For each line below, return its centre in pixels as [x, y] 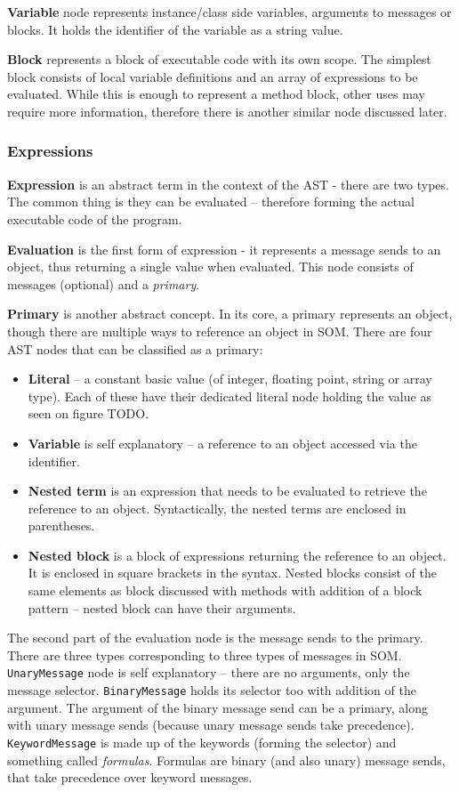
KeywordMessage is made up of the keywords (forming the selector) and [202, 742]
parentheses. [61, 525]
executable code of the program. [95, 218]
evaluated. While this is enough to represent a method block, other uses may [216, 94]
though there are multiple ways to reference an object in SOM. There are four [220, 331]
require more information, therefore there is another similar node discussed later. [227, 111]
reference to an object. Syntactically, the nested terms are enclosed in [217, 508]
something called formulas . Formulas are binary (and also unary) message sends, [226, 760]
